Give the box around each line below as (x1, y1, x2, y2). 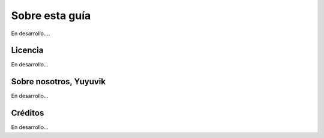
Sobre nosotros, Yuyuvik (11, 76, 106, 87)
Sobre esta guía (11, 9, 91, 22)
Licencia (11, 45, 44, 56)
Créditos (11, 108, 44, 118)
